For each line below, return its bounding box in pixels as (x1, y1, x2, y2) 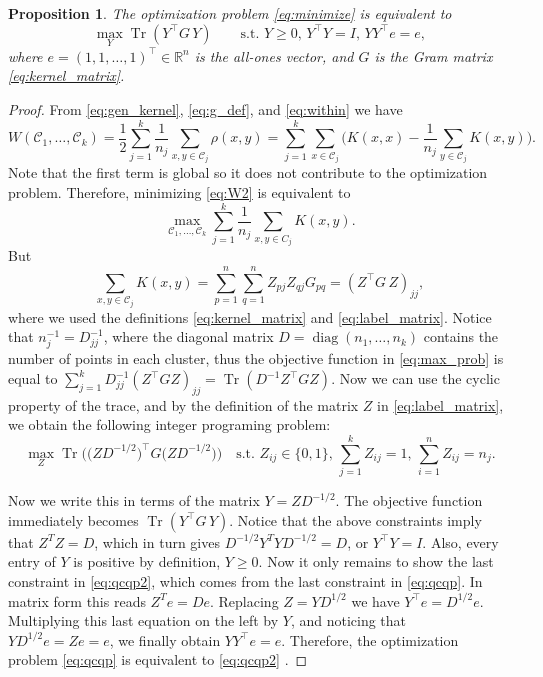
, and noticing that (290, 610, 407, 631)
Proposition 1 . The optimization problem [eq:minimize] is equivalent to (8, 3, 452, 23)
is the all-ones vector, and (194, 45, 354, 66)
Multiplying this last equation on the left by (8, 610, 279, 631)
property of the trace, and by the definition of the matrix (8, 394, 359, 415)
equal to (8, 368, 58, 389)
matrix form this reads (8, 590, 146, 611)
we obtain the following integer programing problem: (8, 414, 331, 435)
